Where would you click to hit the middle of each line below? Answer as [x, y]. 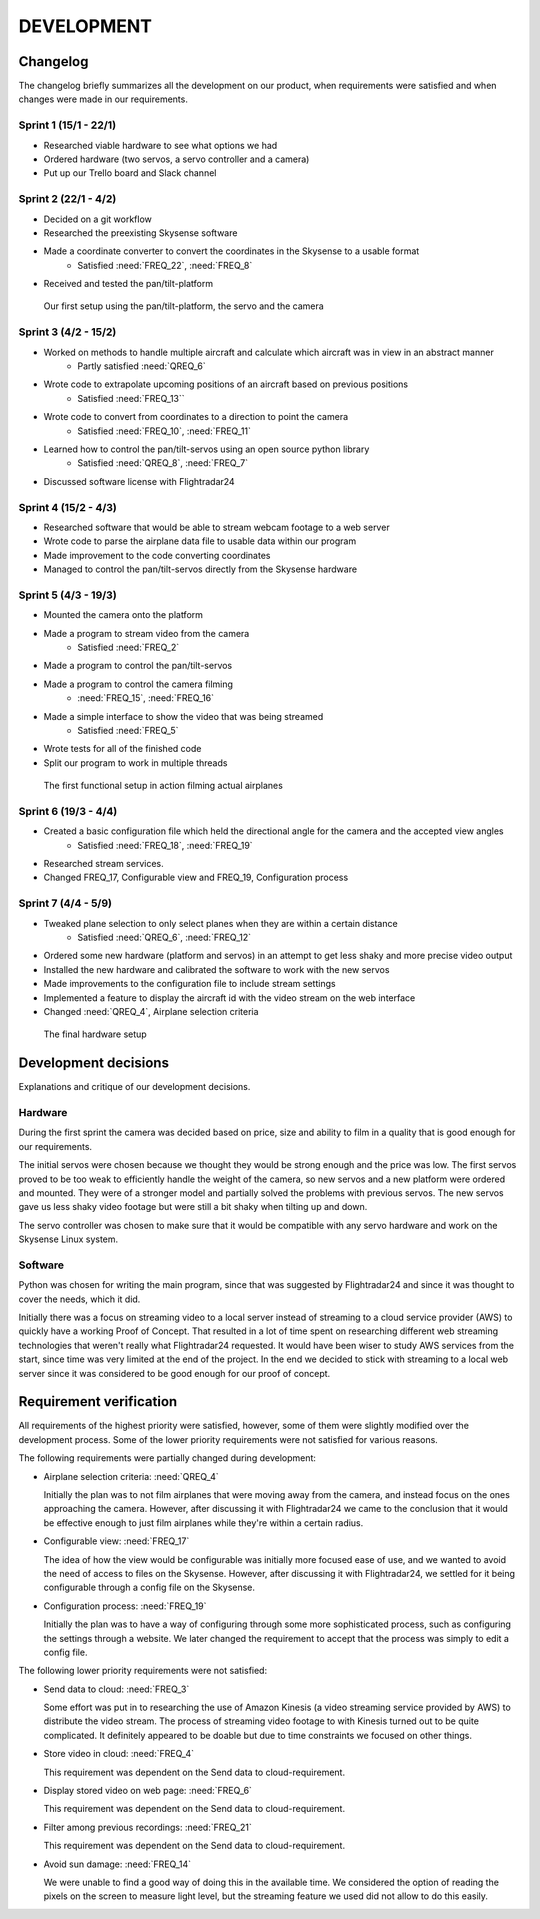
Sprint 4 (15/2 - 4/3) [67, 507]
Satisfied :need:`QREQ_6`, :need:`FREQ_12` [164, 937]
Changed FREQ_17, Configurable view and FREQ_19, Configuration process [196, 877]
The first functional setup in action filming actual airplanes [163, 786]
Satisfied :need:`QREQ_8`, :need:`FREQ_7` [163, 463]
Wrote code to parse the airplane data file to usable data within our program [200, 541]
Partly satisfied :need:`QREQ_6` [141, 366]
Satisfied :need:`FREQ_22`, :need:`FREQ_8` [165, 265]
